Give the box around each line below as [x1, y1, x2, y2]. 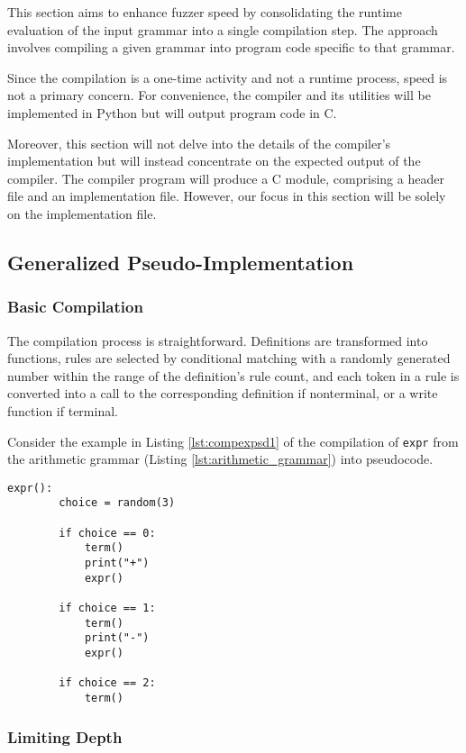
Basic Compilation [7, 295, 143, 318]
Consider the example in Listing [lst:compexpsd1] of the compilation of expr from [7, 431, 459, 450]
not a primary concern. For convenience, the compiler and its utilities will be [7, 86, 431, 104]
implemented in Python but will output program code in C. [7, 103, 337, 122]
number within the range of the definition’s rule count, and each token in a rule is [7, 366, 460, 385]
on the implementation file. [7, 204, 157, 222]
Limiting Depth [7, 725, 123, 748]
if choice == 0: [59, 526, 156, 540]
